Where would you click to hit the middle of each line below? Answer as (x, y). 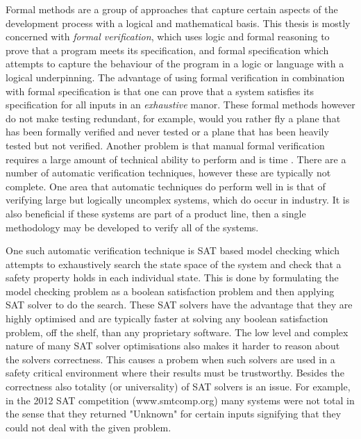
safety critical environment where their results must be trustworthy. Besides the (175, 373)
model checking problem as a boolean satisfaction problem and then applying (170, 291)
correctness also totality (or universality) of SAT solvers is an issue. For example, (178, 387)
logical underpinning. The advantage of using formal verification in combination (175, 77)
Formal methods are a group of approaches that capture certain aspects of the (172, 9)
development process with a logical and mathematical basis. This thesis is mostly (178, 23)
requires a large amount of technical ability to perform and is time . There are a (176, 159)
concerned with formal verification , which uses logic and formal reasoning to (168, 36)
